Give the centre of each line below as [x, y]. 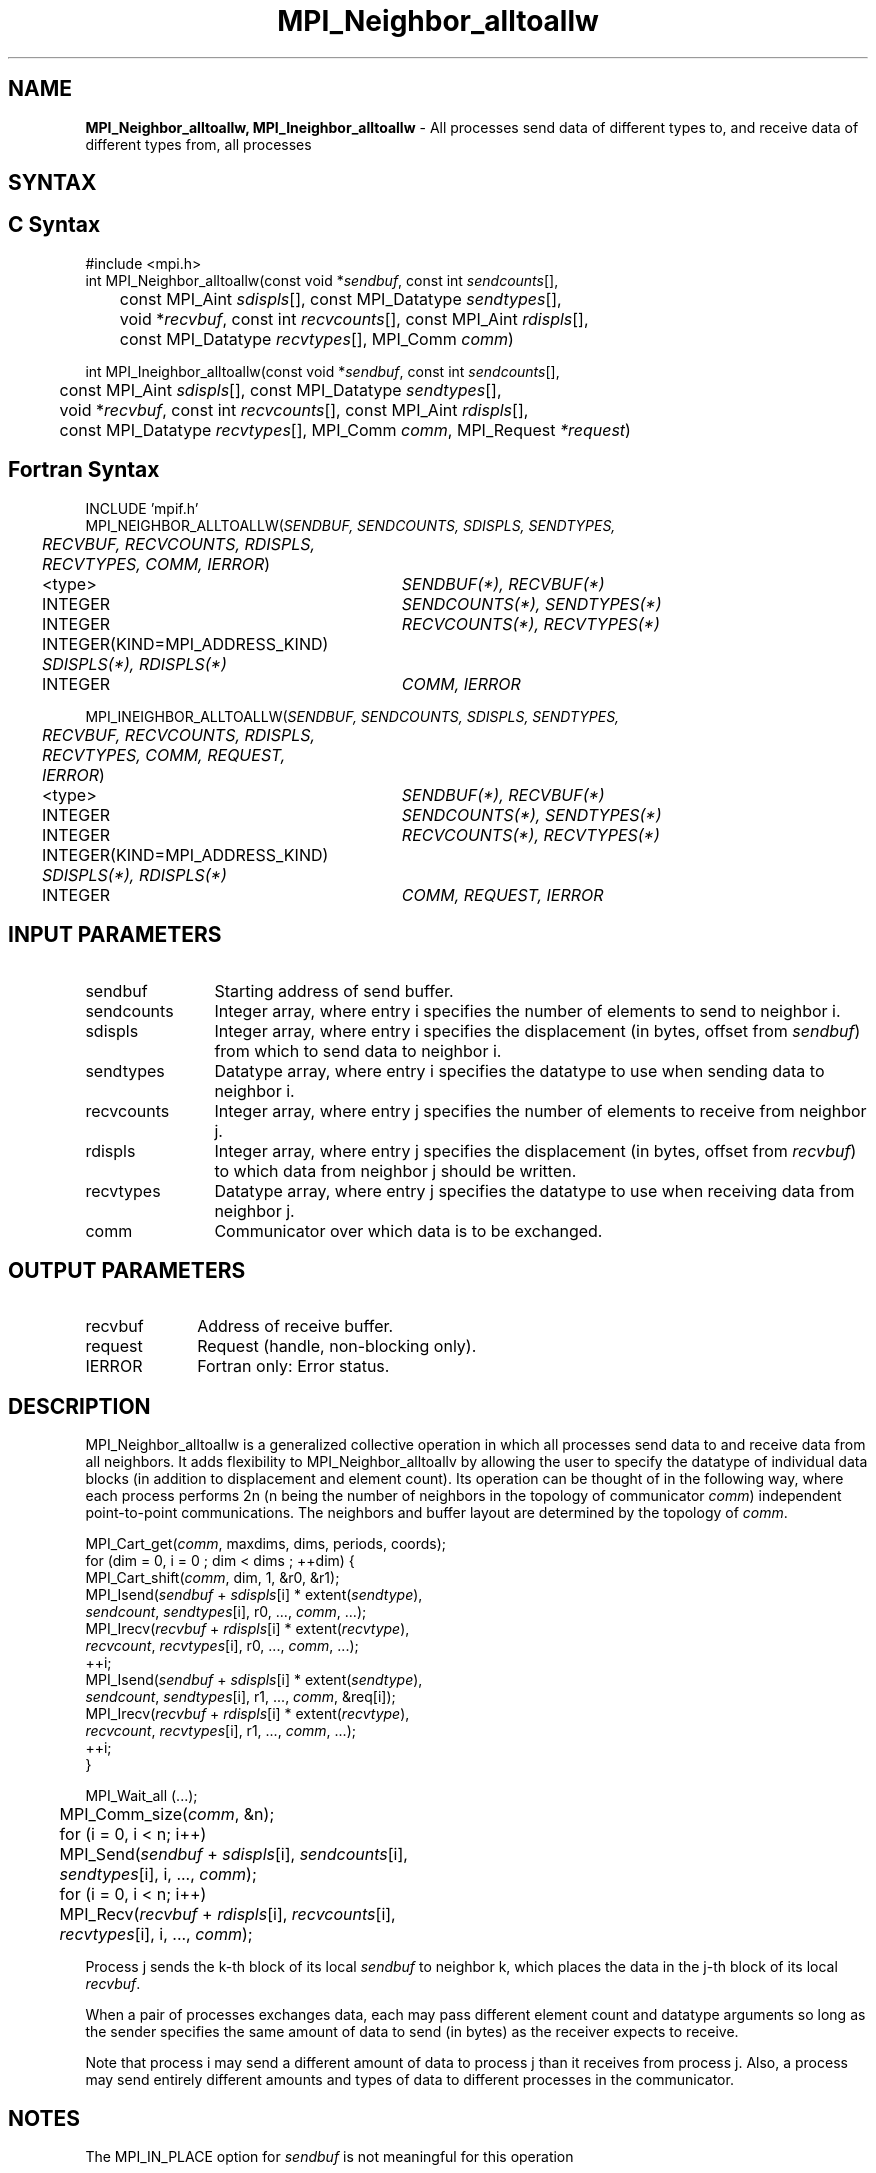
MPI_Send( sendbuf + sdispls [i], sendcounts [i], [233, 1854]
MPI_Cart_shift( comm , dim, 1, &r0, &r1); [212, 1578]
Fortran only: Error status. [293, 1366]
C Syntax [54, 225]
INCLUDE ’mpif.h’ [142, 508]
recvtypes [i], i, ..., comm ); [156, 1934]
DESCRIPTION [79, 1406]
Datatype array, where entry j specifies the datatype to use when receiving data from [534, 1190]
